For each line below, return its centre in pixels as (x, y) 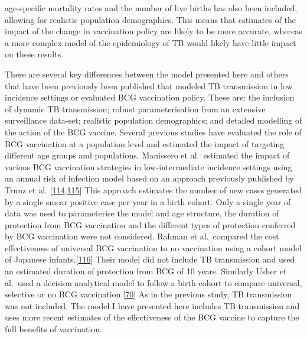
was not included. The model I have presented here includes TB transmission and (152, 305)
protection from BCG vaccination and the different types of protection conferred (150, 224)
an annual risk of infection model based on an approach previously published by (149, 178)
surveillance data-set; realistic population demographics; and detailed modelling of (153, 120)
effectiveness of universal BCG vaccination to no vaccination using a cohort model (153, 247)
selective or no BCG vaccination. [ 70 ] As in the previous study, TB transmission (148, 294)
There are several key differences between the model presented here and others (147, 74)
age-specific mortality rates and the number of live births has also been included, (151, 8)
